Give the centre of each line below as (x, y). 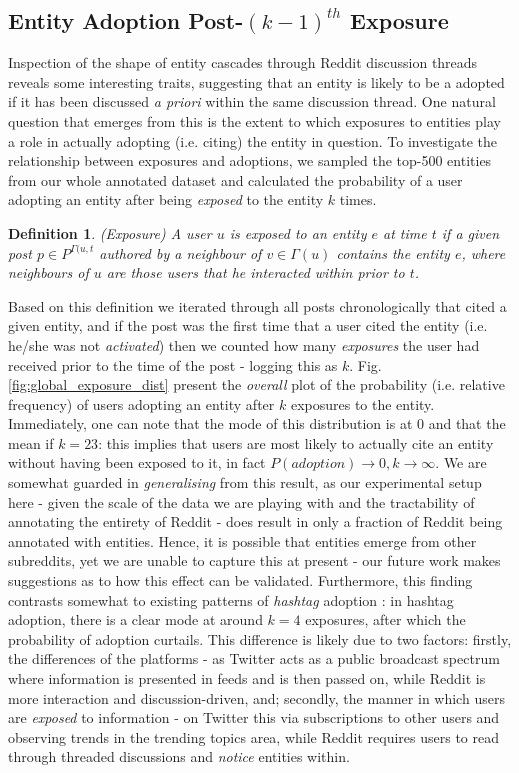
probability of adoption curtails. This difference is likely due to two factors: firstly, (260, 638)
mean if (31, 442)
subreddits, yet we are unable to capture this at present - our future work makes (254, 560)
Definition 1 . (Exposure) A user (110, 232)
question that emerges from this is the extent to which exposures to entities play (254, 120)
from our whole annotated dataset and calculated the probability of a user (235, 179)
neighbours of (48, 272)
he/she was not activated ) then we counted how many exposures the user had (244, 344)
